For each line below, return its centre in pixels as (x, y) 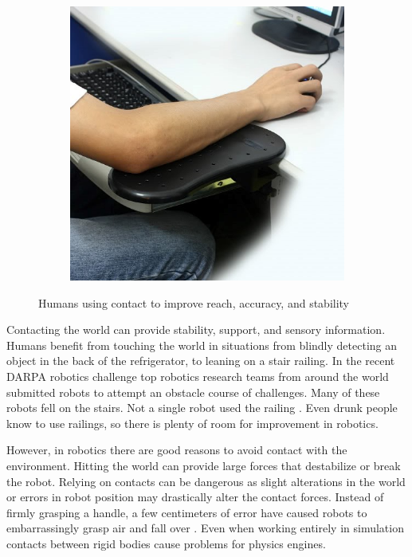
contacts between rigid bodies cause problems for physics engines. (166, 543)
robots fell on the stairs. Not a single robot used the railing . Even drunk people (202, 408)
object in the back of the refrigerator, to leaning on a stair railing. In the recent (201, 361)
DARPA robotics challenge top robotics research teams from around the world (198, 376)
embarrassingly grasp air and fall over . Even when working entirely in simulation (205, 528)
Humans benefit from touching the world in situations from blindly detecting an (202, 345)
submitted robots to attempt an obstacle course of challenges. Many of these (193, 392)
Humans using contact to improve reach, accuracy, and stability (194, 302)
